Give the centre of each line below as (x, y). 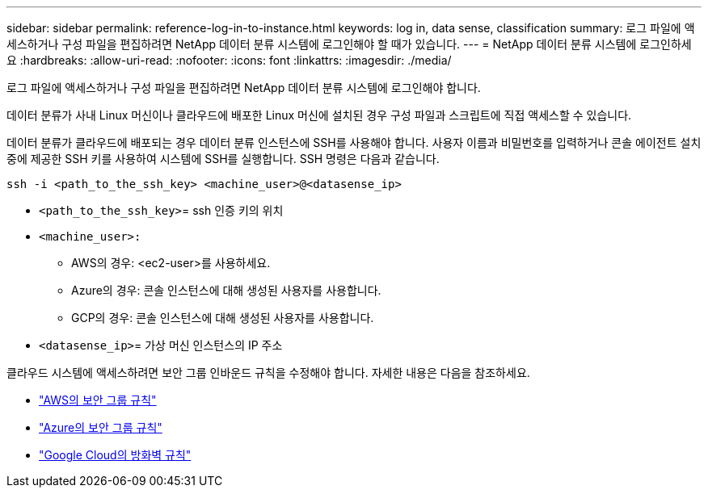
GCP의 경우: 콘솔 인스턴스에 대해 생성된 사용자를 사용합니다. (223, 318)
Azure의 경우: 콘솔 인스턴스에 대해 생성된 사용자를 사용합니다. (226, 290)
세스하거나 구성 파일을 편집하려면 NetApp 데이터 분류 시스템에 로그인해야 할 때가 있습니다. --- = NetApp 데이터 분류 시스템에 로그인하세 (349, 44)
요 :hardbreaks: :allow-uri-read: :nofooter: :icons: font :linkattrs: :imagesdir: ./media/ (229, 60)
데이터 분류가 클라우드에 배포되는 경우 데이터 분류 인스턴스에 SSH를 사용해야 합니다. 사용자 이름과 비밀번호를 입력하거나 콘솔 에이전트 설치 (354, 142)
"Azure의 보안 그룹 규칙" (101, 427)
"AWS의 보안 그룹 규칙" (98, 400)
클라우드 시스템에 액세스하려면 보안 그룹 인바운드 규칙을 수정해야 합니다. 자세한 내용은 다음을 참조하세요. (268, 373)
